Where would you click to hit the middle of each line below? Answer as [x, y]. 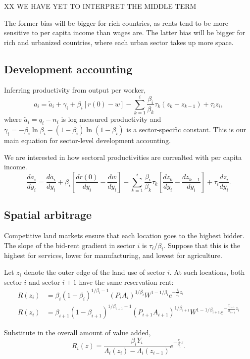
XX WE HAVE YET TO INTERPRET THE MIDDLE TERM [100, 6]
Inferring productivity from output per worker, [75, 89]
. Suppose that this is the [202, 245]
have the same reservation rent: [126, 282]
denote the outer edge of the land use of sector [95, 272]
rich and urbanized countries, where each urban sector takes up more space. [119, 42]
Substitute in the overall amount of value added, [77, 333]
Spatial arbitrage [48, 215]
